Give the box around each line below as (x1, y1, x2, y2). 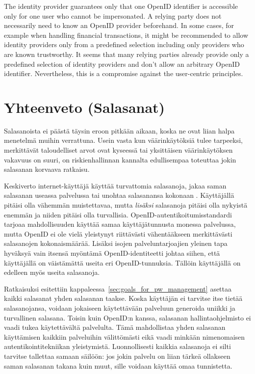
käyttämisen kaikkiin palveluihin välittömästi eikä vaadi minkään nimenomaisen (4, 331, 245, 342)
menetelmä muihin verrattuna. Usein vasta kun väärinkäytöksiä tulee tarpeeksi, (4, 135, 243, 145)
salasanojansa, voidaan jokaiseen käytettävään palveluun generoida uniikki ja (4, 302, 235, 313)
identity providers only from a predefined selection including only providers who (4, 39, 244, 50)
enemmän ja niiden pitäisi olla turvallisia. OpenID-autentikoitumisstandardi (4, 209, 232, 219)
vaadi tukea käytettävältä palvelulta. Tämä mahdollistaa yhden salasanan (4, 322, 226, 332)
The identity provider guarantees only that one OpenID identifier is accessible (4, 1, 238, 11)
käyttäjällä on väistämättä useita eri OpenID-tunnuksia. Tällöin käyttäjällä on (4, 257, 241, 267)
